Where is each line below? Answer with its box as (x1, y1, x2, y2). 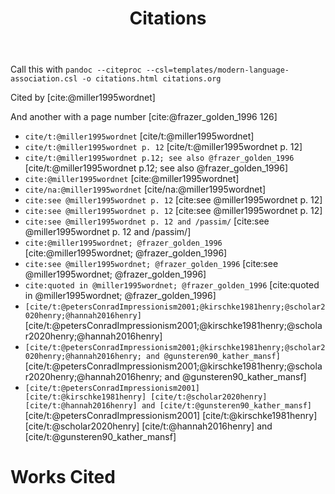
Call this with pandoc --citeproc (10, 63, 142, 76)
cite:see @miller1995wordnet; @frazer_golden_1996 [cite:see (24, 258, 279, 270)
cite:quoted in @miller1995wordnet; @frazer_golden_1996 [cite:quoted (24, 279, 320, 291)
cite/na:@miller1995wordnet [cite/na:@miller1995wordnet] (24, 183, 267, 196)
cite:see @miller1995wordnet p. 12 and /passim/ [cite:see (24, 215, 270, 227)
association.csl (10, 74, 78, 84)
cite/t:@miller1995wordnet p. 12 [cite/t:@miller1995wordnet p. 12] (24, 141, 303, 153)
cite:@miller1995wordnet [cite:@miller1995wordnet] (24, 173, 240, 185)
